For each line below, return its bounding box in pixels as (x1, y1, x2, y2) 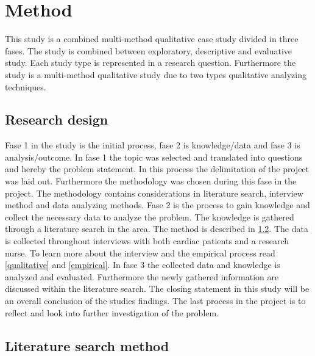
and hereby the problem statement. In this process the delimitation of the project (5, 162, 310, 175)
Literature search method (5, 336, 169, 355)
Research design (5, 110, 108, 129)
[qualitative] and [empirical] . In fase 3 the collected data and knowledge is (5, 258, 280, 271)
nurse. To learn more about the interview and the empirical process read (5, 246, 275, 259)
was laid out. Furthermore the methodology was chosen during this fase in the (5, 175, 297, 187)
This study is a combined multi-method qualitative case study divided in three (5, 32, 299, 45)
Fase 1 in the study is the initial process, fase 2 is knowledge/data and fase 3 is (5, 139, 300, 151)
